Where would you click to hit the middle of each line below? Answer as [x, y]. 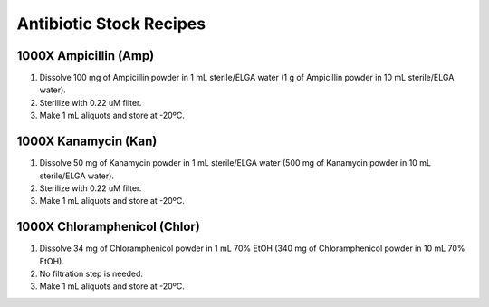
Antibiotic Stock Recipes [111, 24]
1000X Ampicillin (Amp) [86, 56]
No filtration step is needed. [91, 273]
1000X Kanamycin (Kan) [87, 142]
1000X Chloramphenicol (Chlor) [109, 227]
